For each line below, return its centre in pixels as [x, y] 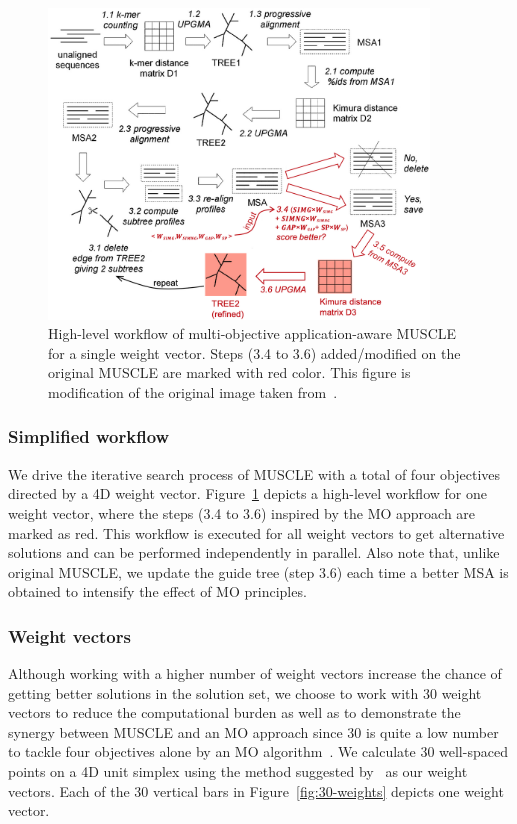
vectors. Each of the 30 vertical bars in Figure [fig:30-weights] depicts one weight [256, 790]
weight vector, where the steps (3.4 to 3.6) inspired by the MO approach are [242, 512]
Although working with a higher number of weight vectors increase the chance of [255, 673]
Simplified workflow [89, 436]
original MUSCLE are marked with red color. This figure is [229, 372]
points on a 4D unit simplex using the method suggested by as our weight [238, 771]
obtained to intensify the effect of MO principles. [157, 591]
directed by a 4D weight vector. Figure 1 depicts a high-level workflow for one [247, 493]
